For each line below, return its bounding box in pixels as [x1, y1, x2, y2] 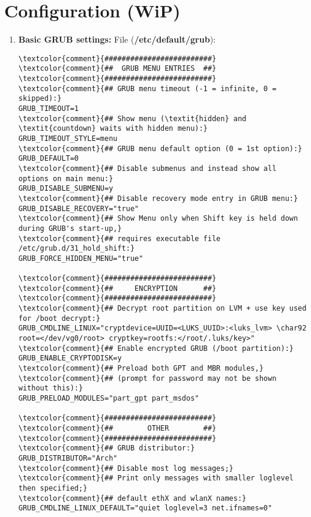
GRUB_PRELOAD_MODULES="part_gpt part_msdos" [18, 394, 199, 403]
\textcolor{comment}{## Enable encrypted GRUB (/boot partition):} [18, 344, 294, 353]
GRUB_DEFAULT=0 [18, 154, 79, 163]
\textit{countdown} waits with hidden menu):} [18, 124, 208, 133]
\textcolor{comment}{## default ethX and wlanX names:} [18, 494, 247, 503]
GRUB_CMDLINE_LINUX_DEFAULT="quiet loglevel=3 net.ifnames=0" [18, 504, 273, 513]
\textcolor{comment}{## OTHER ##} [18, 424, 217, 432]
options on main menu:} [18, 174, 113, 183]
